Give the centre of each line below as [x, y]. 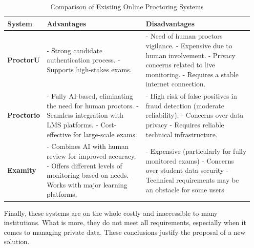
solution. [17, 241]
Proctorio [24, 115]
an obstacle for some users [185, 189]
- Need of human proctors [184, 36]
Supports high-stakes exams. [89, 70]
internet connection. [176, 84]
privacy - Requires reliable [185, 125]
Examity [22, 170]
